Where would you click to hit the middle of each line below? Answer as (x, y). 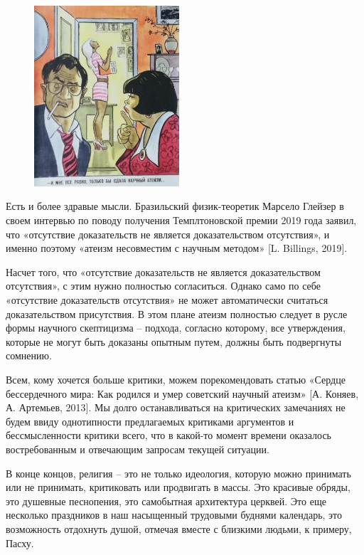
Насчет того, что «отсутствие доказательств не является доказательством (163, 271)
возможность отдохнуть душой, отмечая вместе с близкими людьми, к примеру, (179, 528)
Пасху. (20, 543)
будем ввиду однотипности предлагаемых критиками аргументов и (150, 421)
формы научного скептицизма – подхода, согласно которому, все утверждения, (176, 328)
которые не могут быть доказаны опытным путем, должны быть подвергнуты (174, 341)
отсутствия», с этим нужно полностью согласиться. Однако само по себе (163, 286)
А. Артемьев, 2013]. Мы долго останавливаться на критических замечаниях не (176, 407)
